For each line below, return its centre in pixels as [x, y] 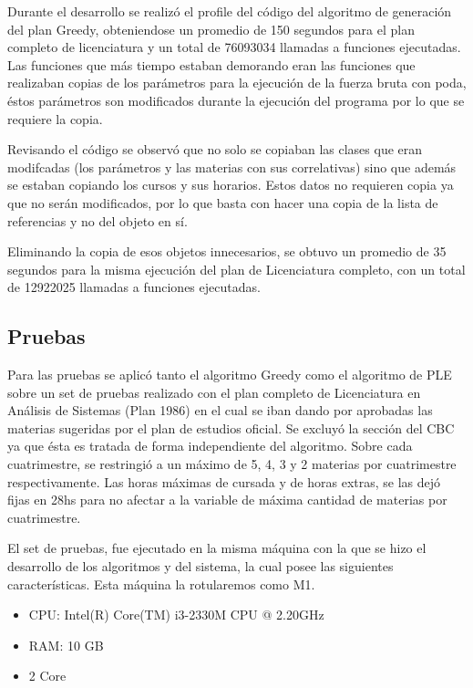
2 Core [47, 676]
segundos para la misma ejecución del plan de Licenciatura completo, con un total [236, 269]
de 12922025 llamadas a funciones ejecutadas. [134, 287]
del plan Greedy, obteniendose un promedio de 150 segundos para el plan [211, 29]
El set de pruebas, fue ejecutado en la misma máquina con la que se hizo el [217, 548]
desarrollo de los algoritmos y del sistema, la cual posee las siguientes [201, 566]
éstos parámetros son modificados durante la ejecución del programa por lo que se [236, 100]
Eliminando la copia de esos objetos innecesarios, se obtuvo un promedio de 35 [227, 251]
